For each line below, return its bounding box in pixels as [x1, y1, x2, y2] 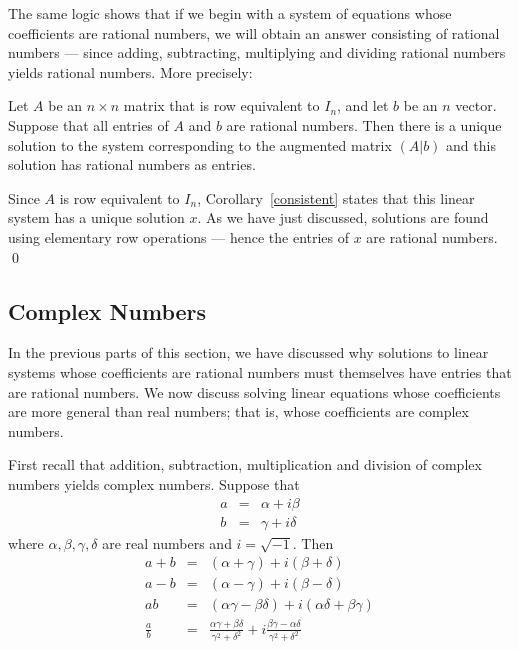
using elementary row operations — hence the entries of [8, 226, 350, 247]
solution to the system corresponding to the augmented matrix [8, 134, 392, 155]
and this [446, 134, 496, 155]
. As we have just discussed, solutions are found [197, 207, 489, 228]
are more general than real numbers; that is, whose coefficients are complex [8, 401, 469, 422]
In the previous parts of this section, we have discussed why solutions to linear [8, 342, 489, 363]
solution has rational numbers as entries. [8, 154, 256, 175]
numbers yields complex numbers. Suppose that [8, 473, 300, 494]
